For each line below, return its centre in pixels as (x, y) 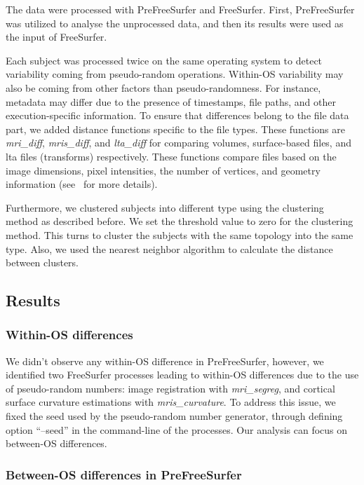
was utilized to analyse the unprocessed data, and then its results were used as (175, 23)
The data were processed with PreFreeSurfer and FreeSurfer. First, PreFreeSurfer (180, 9)
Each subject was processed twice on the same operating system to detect (164, 60)
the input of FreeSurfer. (56, 37)
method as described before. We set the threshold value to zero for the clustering (180, 221)
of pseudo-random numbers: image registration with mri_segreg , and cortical (170, 388)
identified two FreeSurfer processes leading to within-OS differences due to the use (182, 375)
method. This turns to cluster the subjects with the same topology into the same (180, 234)
